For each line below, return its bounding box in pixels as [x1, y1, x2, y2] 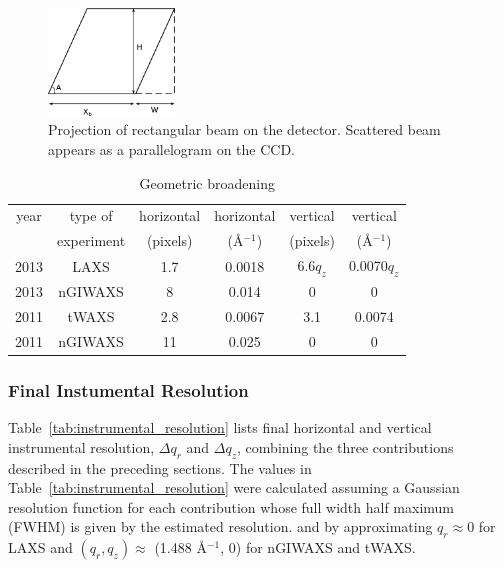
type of [69, 205, 113, 226]
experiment [57, 230, 126, 251]
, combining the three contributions [237, 436, 454, 457]
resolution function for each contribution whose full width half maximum [8, 496, 454, 517]
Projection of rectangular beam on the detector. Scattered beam [48, 119, 441, 140]
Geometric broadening [139, 172, 275, 193]
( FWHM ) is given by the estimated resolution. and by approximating [8, 516, 433, 537]
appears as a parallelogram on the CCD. [48, 138, 296, 159]
